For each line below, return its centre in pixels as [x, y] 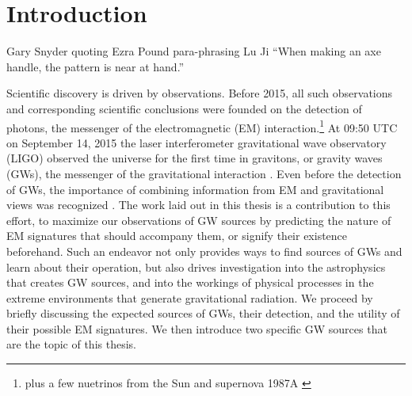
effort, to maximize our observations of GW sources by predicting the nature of [199, 220]
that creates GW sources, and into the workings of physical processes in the [190, 282]
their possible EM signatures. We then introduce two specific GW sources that [197, 328]
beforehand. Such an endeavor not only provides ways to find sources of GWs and [204, 251]
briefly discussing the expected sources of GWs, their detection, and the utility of [203, 313]
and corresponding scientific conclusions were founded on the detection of [184, 108]
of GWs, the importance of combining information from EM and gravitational [195, 189]
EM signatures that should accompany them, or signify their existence [177, 236]
